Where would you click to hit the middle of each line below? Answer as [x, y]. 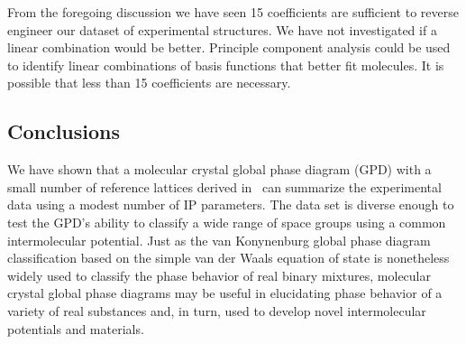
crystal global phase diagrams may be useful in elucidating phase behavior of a [225, 293]
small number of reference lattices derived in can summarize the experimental [224, 186]
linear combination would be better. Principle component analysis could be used [229, 47]
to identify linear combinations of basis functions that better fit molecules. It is [226, 65]
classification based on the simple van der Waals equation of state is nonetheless [228, 258]
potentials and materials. [76, 328]
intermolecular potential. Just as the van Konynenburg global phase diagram [219, 240]
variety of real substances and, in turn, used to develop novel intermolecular [217, 310]
